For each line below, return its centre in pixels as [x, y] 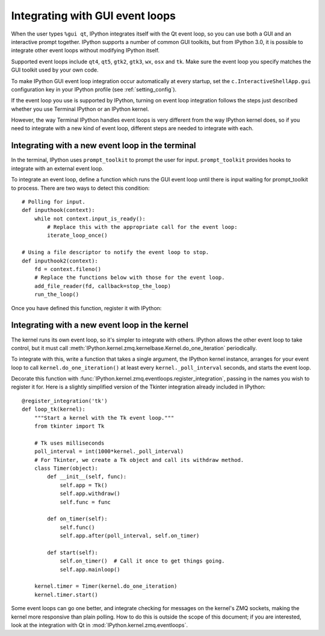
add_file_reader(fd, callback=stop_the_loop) [103, 286]
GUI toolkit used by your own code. [55, 70]
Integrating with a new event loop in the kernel [100, 325]
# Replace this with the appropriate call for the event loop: [142, 227]
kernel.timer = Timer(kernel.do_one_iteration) [106, 586]
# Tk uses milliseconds [69, 443]
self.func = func [85, 502]
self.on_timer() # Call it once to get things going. [142, 561]
